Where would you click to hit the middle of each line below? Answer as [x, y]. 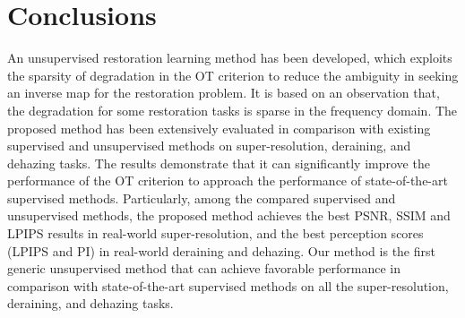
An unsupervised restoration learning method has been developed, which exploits [230, 58]
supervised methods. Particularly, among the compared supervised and [202, 198]
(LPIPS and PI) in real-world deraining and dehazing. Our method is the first [221, 250]
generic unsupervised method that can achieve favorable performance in [204, 268]
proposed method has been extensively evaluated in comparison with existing [219, 128]
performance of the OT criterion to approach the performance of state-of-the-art [228, 180]
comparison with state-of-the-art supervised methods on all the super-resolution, [228, 285]
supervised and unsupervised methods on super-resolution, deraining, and [209, 146]
